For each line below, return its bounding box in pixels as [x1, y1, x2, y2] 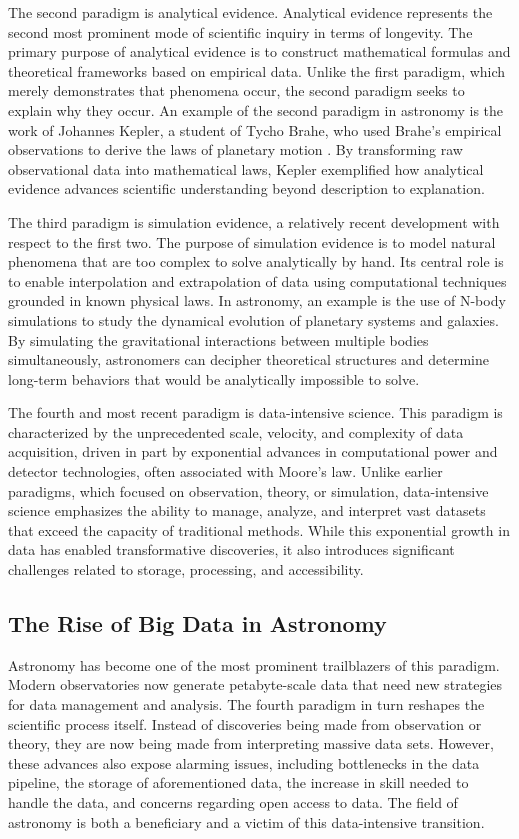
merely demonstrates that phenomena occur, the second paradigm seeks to [8, 80, 465, 101]
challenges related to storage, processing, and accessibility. [8, 559, 364, 580]
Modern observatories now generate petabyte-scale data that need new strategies [8, 674, 503, 695]
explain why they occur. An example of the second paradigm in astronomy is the [8, 99, 504, 120]
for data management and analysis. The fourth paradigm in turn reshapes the [8, 694, 485, 715]
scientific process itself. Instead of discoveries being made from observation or [8, 713, 482, 734]
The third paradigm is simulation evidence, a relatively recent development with [8, 211, 500, 232]
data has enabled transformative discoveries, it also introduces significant [8, 539, 455, 560]
